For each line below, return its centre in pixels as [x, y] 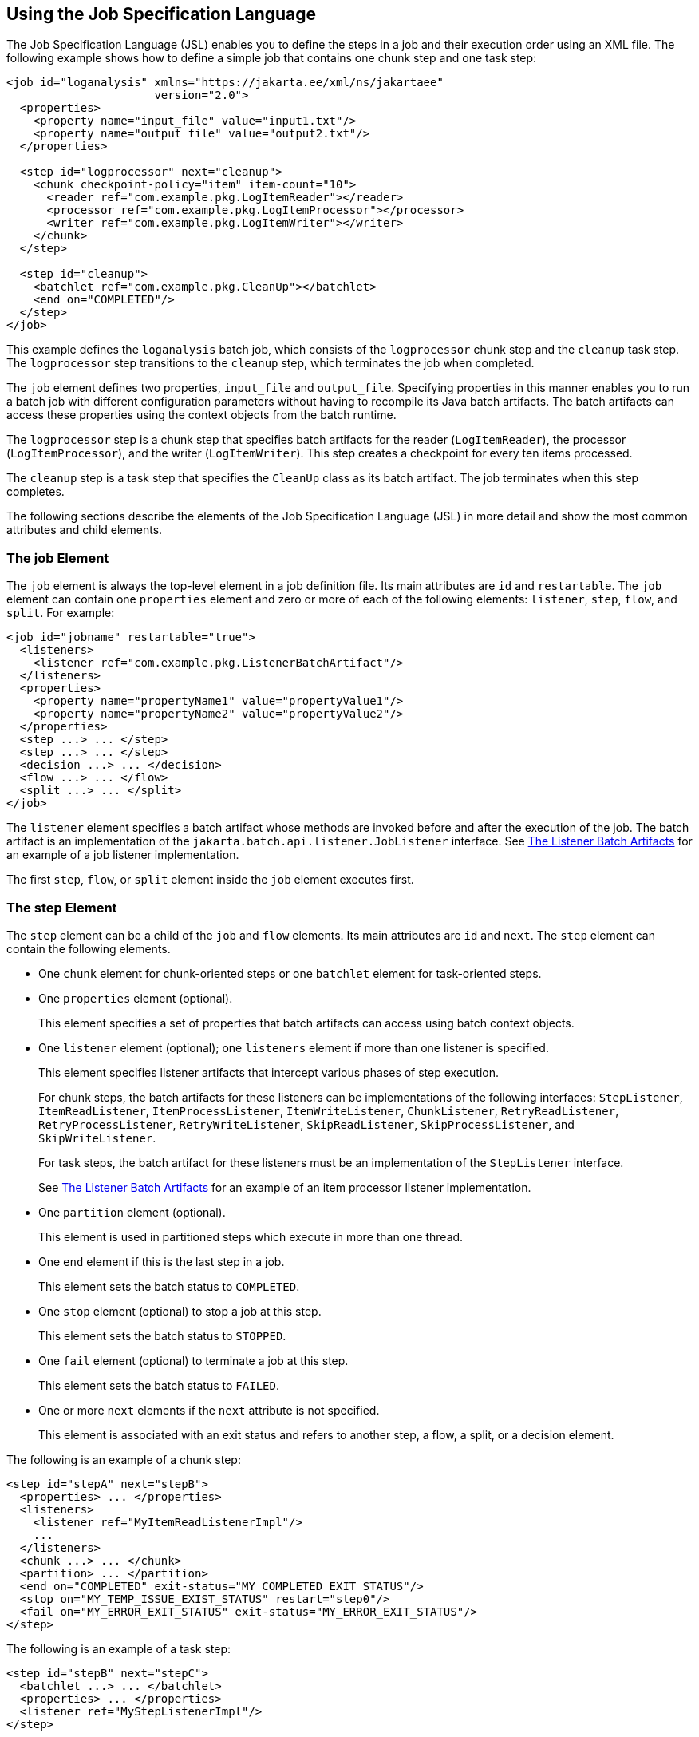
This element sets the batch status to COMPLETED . [169, 1286]
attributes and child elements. [85, 530]
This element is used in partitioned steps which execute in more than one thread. [251, 1236]
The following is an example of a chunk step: [124, 1459]
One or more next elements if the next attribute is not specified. [209, 1410]
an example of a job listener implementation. [123, 855]
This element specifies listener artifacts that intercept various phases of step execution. [269, 1072]
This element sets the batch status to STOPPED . [162, 1335]
